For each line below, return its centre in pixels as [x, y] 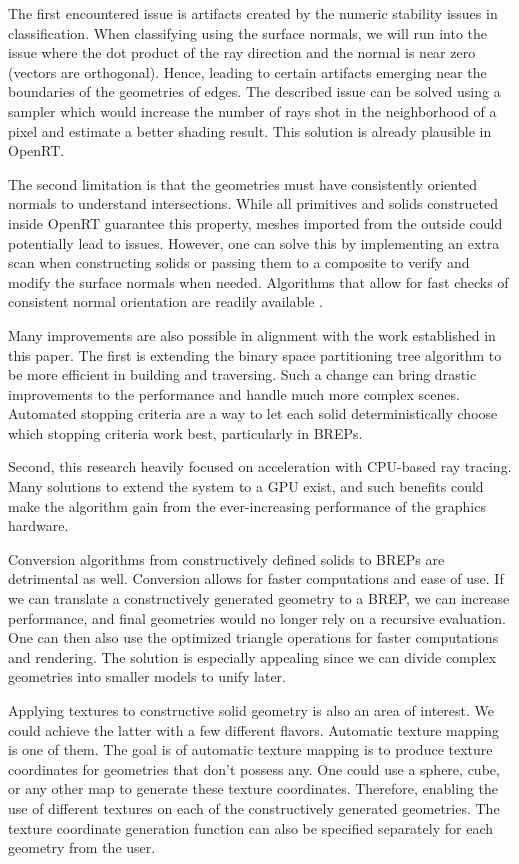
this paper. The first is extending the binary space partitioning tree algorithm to [255, 354]
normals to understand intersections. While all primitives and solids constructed [253, 203]
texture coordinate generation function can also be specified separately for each [250, 827]
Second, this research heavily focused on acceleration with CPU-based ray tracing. [260, 466]
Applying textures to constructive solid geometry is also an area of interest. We [251, 710]
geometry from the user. [82, 847]
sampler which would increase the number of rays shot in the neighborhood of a [252, 110]
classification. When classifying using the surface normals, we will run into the [247, 32]
